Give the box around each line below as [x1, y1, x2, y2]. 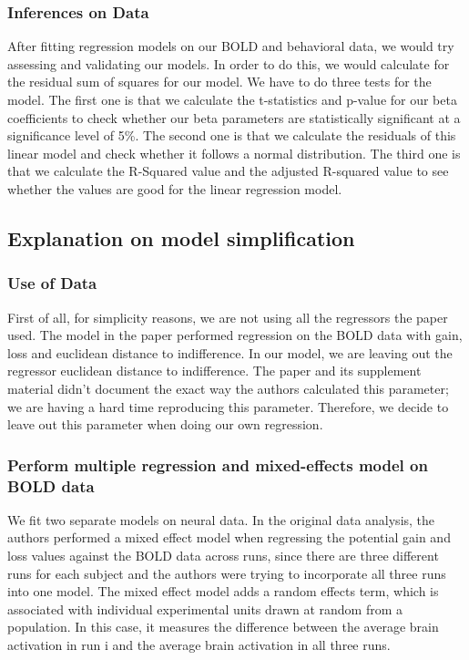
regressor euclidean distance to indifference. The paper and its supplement [7, 361, 422, 380]
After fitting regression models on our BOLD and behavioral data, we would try [7, 36, 454, 56]
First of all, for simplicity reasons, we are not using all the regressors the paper [7, 307, 448, 326]
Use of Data [7, 272, 97, 294]
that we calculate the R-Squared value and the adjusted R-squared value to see [7, 161, 449, 180]
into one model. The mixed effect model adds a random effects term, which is [7, 582, 439, 601]
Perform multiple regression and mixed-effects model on [7, 453, 428, 476]
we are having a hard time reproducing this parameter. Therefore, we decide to [7, 397, 449, 416]
